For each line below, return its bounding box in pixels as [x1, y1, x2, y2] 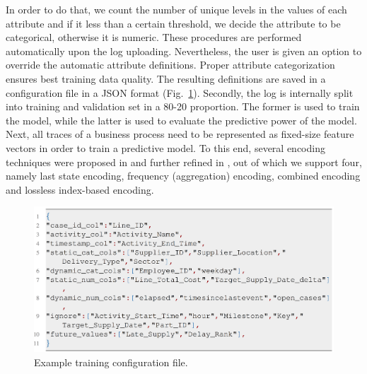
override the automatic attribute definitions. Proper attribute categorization [6, 57, 335, 72]
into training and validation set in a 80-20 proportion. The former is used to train [6, 99, 360, 114]
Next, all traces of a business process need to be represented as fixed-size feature [6, 127, 354, 141]
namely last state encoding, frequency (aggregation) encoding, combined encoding [6, 168, 361, 183]
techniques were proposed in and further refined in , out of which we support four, [6, 154, 362, 169]
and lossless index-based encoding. [6, 182, 154, 197]
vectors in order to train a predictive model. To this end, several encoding [6, 140, 325, 155]
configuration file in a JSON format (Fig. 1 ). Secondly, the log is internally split [6, 85, 354, 100]
